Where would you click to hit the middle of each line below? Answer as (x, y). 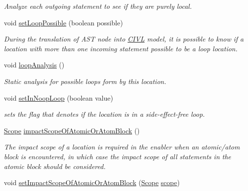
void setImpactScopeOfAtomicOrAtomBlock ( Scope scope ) (92, 182)
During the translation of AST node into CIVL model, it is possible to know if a (124, 39)
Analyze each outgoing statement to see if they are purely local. (98, 6)
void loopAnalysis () (34, 65)
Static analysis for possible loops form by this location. (85, 81)
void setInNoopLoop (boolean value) (59, 97)
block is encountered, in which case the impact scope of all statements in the (118, 156)
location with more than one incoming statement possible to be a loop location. (121, 48)
